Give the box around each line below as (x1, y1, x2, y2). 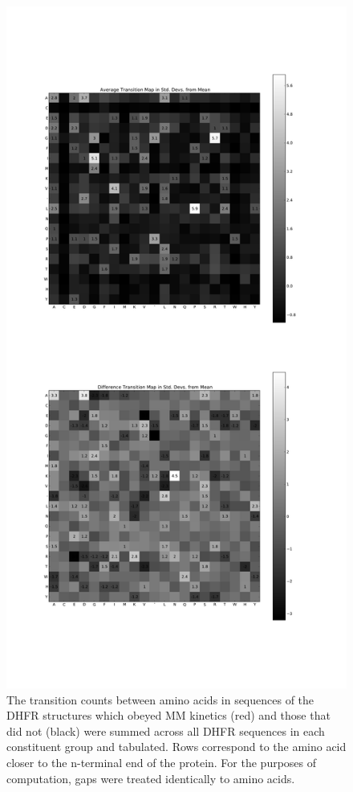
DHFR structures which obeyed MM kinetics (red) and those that (6, 707, 331, 724)
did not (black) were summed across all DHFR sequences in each (6, 722, 325, 739)
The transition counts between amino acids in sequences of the (6, 691, 314, 708)
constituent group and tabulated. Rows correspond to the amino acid (6, 738, 347, 755)
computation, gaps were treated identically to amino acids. (6, 769, 295, 786)
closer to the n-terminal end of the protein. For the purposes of (6, 753, 317, 770)
